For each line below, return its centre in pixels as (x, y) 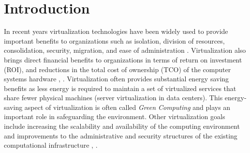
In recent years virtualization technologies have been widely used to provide (116, 31)
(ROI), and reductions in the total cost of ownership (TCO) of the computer (118, 69)
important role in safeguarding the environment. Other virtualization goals (115, 116)
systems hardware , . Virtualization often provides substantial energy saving (117, 79)
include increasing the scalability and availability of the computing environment (122, 126)
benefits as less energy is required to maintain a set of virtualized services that (120, 88)
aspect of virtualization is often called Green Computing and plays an (127, 107)
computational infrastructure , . (51, 145)
